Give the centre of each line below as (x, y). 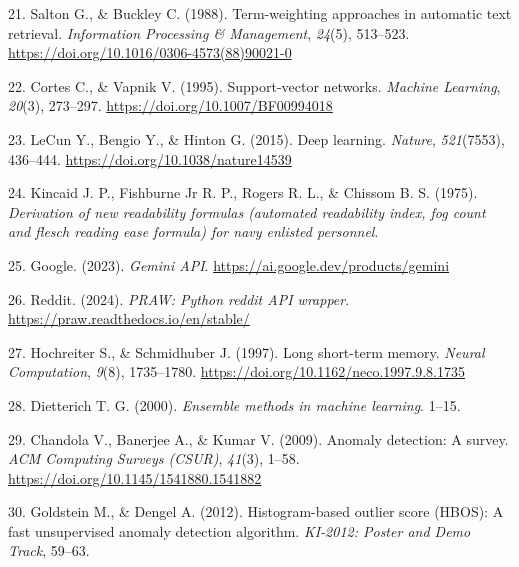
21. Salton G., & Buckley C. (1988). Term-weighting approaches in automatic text (260, 13)
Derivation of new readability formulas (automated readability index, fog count (247, 211)
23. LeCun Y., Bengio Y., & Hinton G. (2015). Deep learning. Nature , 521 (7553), (256, 138)
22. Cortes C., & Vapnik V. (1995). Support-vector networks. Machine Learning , (254, 85)
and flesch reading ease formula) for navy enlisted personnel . (193, 231)
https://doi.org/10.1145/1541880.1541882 (135, 477)
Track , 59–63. (49, 550)
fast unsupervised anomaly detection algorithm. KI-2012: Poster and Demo (239, 530)
